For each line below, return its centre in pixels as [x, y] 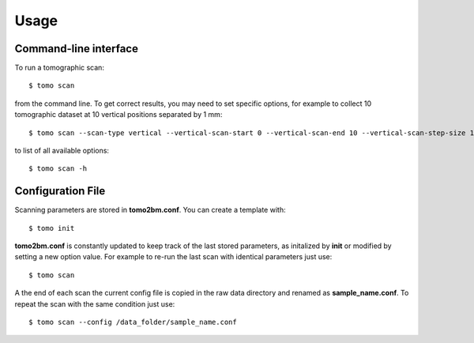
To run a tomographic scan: [59, 68]
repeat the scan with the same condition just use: [95, 303]
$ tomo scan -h [58, 169]
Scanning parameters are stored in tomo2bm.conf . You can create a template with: [150, 210]
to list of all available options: [62, 151]
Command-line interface [76, 49]
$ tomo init [52, 228]
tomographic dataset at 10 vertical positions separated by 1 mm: [118, 115]
